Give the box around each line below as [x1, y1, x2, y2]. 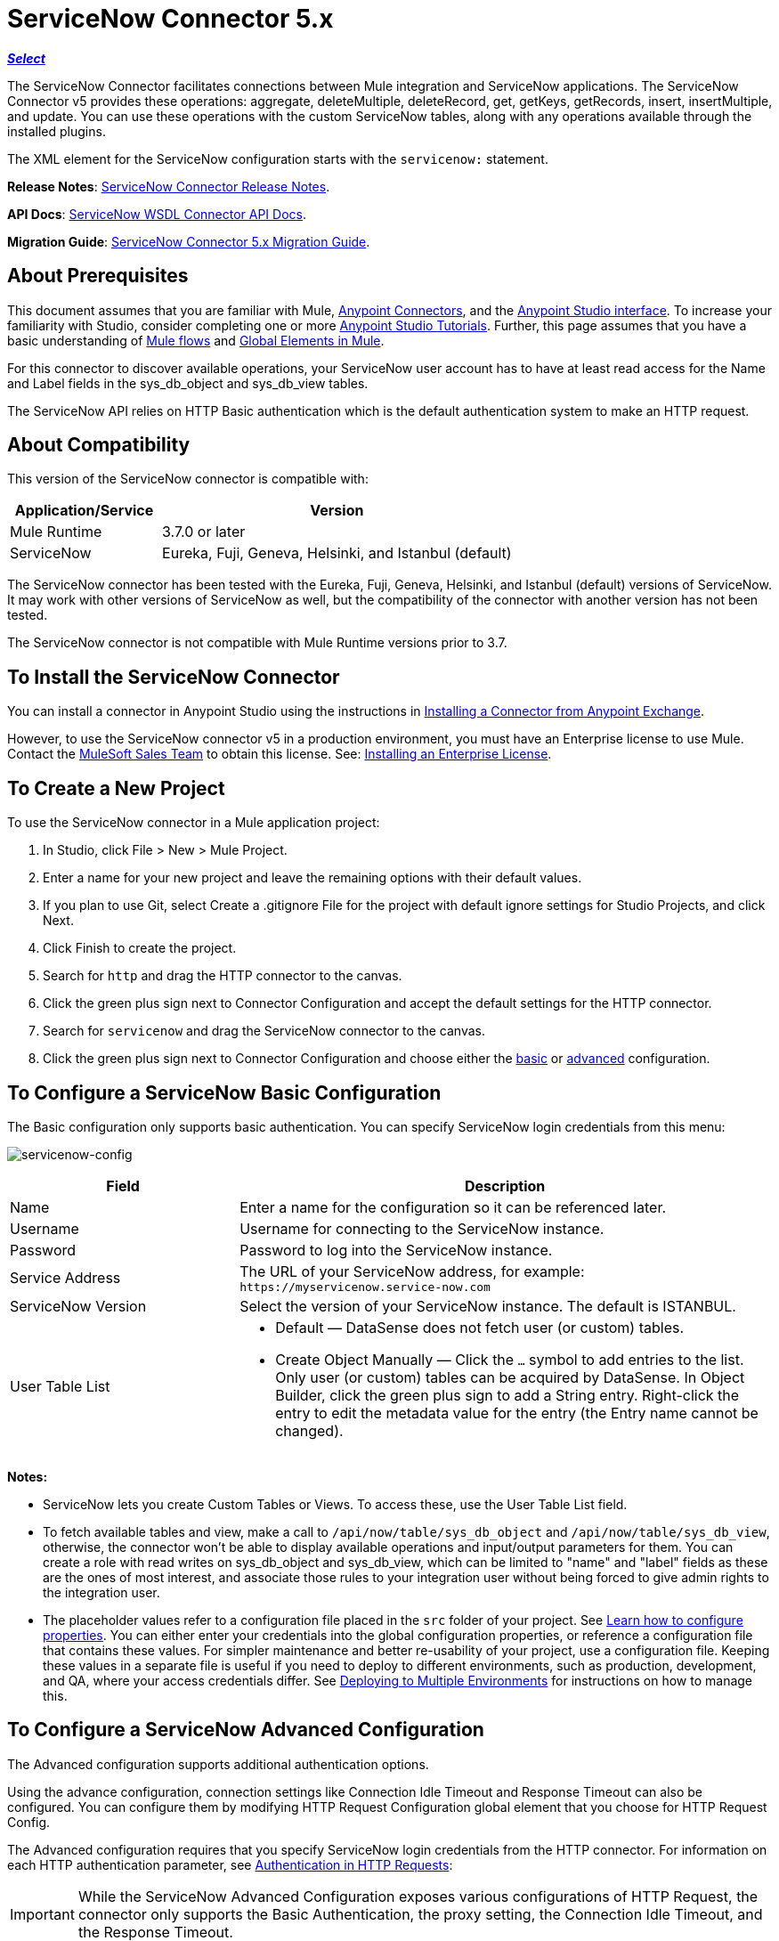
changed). [275, 1421, 344, 1440]
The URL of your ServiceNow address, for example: [239, 1262, 585, 1280]
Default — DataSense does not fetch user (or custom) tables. [275, 1318, 685, 1336]
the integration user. [43, 1584, 160, 1600]
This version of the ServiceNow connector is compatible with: [7, 471, 369, 487]
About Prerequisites [7, 264, 189, 288]
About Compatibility [7, 434, 191, 457]
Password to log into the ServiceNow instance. [239, 1240, 553, 1259]
